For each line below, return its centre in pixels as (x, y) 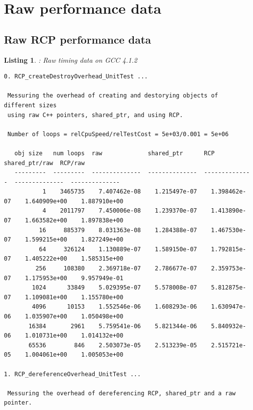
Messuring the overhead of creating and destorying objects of (113, 96)
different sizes (30, 105)
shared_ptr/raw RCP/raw (44, 163)
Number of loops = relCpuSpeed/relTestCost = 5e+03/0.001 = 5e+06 (118, 134)
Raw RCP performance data (78, 39)
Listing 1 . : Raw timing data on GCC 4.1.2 (71, 60)
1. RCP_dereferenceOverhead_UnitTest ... (73, 374)
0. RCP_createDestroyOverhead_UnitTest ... (76, 77)
